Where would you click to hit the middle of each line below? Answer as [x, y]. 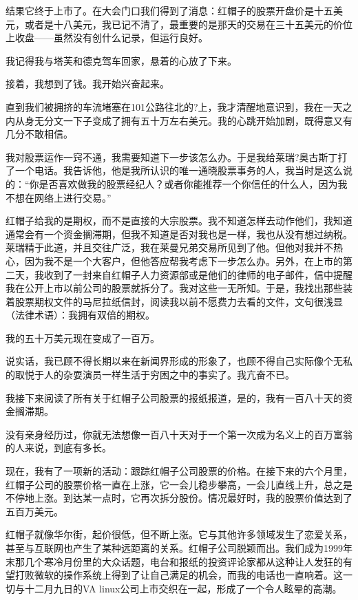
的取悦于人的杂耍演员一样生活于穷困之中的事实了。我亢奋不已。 [150, 375]
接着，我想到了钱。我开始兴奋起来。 [87, 84]
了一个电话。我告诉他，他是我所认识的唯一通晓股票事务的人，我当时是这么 [174, 170]
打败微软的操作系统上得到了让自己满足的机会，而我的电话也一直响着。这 [179, 575]
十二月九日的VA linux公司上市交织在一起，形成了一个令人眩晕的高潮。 [183, 588]
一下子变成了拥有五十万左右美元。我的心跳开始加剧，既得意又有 [208, 120]
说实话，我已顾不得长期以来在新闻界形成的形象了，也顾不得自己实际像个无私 [179, 361]
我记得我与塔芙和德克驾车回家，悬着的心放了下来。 [121, 60]
